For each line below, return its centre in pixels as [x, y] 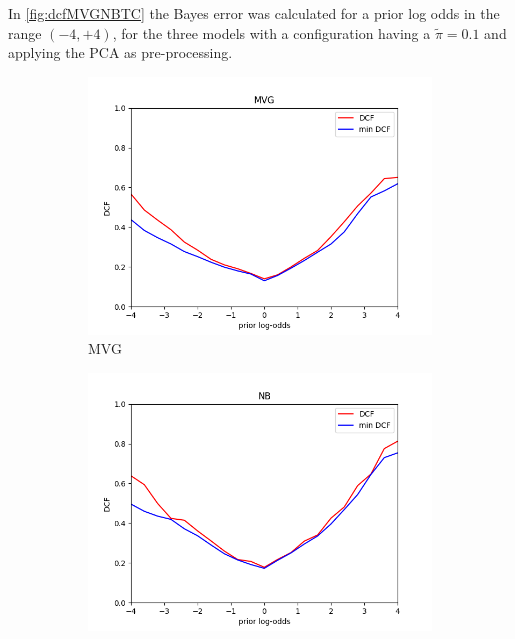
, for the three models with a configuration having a [271, 32]
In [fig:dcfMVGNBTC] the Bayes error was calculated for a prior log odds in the [254, 13]
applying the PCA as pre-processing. [120, 52]
